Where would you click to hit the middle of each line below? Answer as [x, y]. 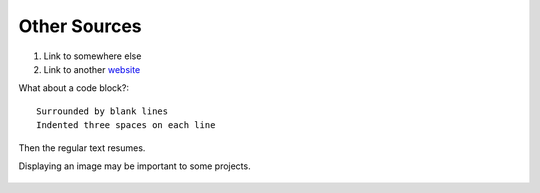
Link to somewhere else [92, 56]
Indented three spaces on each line [126, 125]
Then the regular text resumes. [82, 147]
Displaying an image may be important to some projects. [134, 166]
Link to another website [92, 69]
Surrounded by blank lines [102, 111]
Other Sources [80, 26]
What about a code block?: [74, 88]
